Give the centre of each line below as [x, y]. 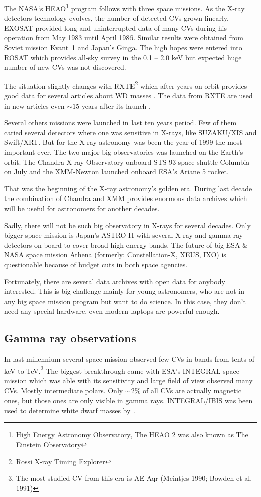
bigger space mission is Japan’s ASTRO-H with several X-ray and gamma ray [124, 235]
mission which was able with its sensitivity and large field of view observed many [128, 380]
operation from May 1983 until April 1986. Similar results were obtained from [124, 37]
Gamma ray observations [70, 338]
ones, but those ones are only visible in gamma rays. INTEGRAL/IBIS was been [128, 400]
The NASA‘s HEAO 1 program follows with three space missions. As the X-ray [124, 7]
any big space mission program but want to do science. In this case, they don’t [125, 301]
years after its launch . [116, 105]
